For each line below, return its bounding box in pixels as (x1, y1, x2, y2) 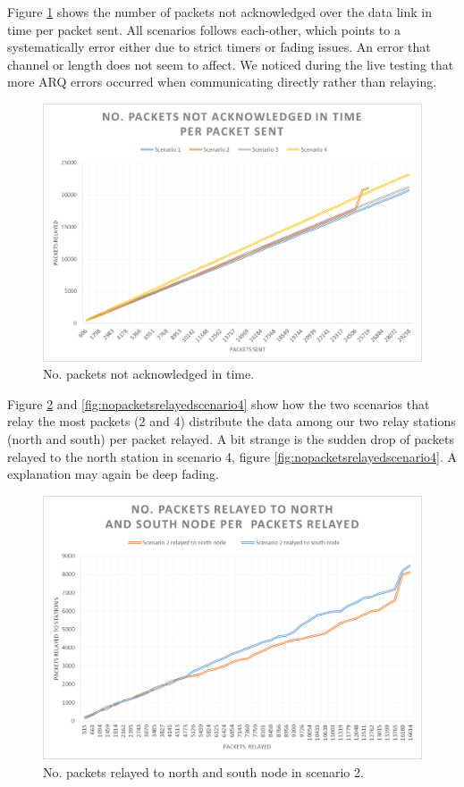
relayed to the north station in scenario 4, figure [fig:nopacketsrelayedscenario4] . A (7, 447, 458, 465)
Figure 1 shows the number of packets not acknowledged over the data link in (7, 3, 432, 21)
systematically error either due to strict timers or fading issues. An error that (7, 38, 431, 56)
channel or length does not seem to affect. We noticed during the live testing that (7, 54, 454, 73)
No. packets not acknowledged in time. (43, 364, 255, 383)
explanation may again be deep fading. (7, 465, 219, 483)
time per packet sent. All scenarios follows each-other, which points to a (7, 20, 401, 38)
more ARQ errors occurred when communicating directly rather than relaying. (7, 72, 437, 91)
